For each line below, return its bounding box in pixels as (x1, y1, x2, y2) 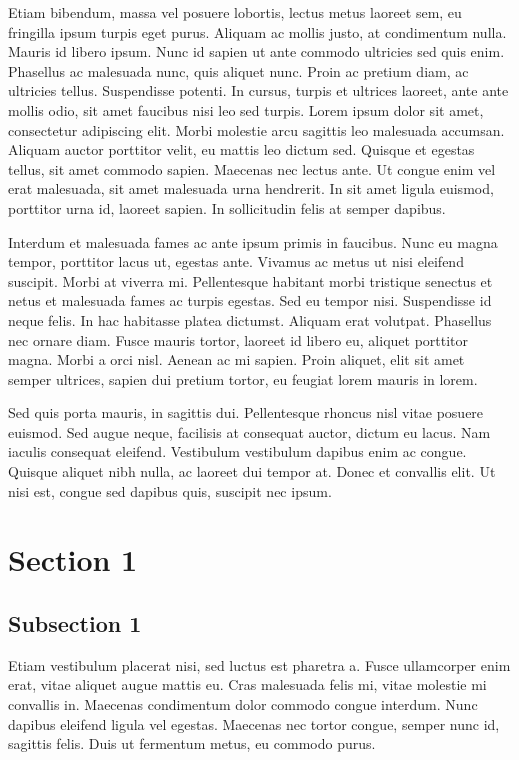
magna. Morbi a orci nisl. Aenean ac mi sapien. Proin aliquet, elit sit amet (8, 349, 465, 370)
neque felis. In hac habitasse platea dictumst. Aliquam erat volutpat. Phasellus (8, 309, 492, 330)
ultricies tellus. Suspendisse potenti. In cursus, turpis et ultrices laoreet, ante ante (8, 80, 509, 101)
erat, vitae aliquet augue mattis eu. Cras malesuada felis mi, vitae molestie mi (8, 674, 487, 695)
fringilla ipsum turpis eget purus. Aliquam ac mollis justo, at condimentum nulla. (8, 21, 507, 42)
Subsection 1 (8, 608, 142, 639)
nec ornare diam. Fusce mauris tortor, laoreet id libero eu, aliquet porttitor (8, 329, 469, 350)
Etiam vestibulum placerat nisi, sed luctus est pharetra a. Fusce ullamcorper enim (8, 654, 511, 675)
